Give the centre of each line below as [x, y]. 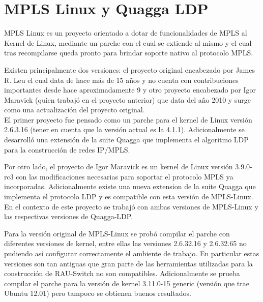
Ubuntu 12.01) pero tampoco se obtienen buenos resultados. [98, 293]
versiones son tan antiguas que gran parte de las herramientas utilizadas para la [128, 263]
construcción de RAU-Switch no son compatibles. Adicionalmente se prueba [122, 273]
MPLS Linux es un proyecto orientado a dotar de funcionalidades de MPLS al [126, 33]
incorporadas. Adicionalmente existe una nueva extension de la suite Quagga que [130, 186]
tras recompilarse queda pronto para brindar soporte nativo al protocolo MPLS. [129, 53]
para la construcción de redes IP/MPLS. [67, 149]
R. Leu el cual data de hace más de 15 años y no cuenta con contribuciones [121, 80]
